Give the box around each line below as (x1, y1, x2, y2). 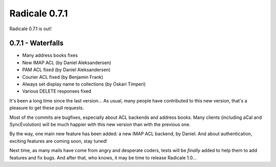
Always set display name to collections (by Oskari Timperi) (22, 81, 146, 87)
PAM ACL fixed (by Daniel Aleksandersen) (22, 67, 111, 73)
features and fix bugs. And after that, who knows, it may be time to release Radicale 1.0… (9, 154, 197, 161)
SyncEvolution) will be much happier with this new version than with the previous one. (9, 121, 191, 128)
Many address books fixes (22, 52, 78, 58)
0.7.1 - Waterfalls (9, 39, 64, 48)
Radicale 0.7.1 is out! (9, 26, 52, 32)
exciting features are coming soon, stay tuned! (9, 138, 107, 144)
